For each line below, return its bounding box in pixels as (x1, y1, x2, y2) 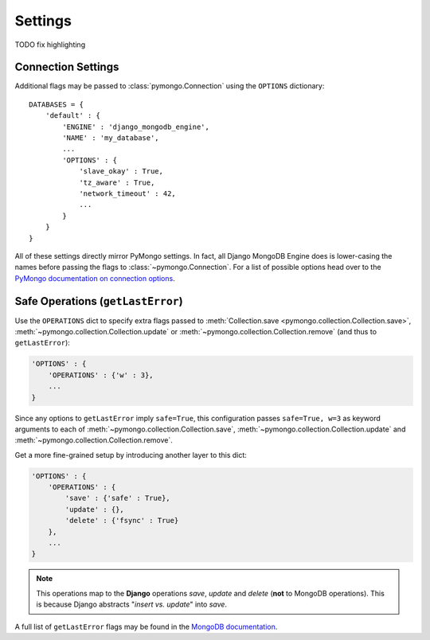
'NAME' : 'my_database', (62, 134, 159, 142)
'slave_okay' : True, (79, 167, 163, 176)
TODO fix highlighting (14, 40, 86, 49)
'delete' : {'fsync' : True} (64, 516, 179, 525)
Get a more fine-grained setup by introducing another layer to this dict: (14, 450, 247, 459)
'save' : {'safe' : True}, (64, 494, 170, 503)
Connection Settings (14, 60, 119, 74)
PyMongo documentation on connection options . (14, 273, 175, 283)
